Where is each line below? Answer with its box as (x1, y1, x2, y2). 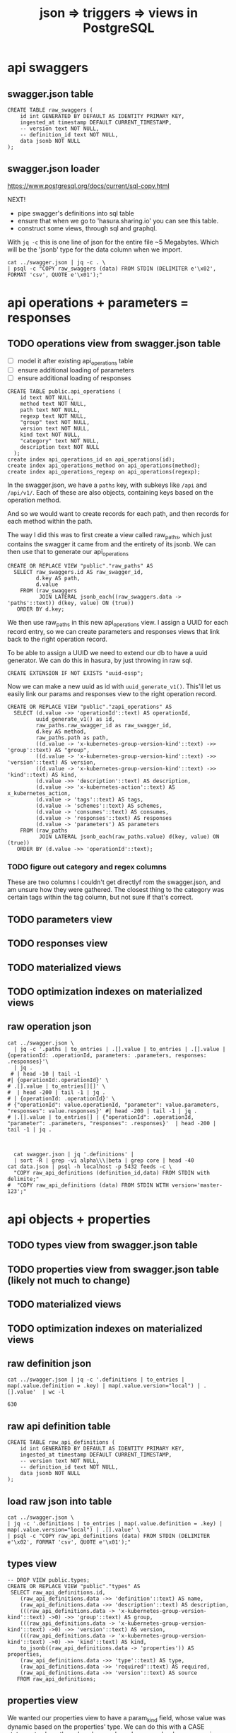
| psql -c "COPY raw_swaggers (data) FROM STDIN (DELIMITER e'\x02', (7, 265, 217, 272)
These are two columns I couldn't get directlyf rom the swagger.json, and (7, 878, 221, 886)
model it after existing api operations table (17, 356, 134, 367)
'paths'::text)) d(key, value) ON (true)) (7, 599, 134, 607)
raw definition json (7, 1357, 92, 1369)
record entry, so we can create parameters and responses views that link (7, 628, 220, 636)
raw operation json (7, 1021, 92, 1033)
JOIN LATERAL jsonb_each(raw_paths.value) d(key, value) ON (38, 833, 220, 840)
